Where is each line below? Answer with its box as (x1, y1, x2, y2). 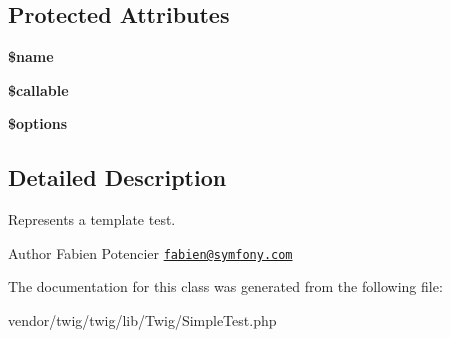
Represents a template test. (8, 209, 176, 230)
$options (8, 113, 68, 134)
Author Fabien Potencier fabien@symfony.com (8, 242, 293, 263)
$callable (8, 79, 69, 100)
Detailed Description (8, 162, 227, 193)
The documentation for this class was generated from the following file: (8, 276, 443, 297)
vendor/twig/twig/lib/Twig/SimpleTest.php (8, 310, 277, 331)
